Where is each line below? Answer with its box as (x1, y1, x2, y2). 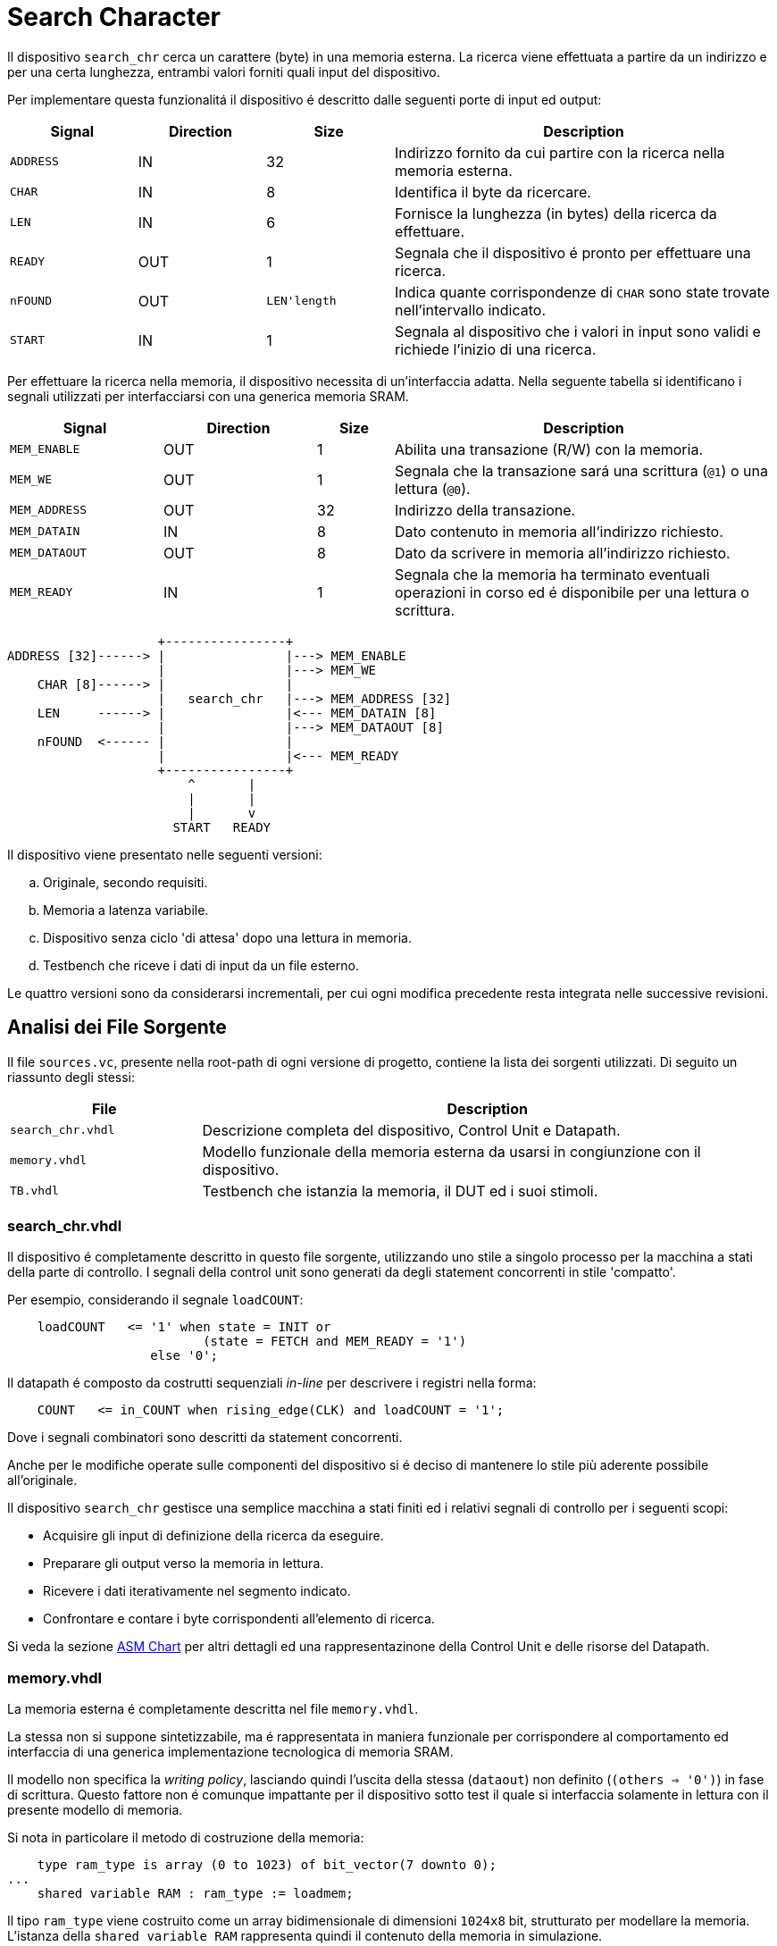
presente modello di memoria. (7, 1802, 183, 1818)
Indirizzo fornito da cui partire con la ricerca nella (394, 143, 725, 162)
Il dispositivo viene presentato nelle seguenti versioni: (7, 846, 322, 862)
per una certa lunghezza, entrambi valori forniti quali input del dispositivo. (7, 63, 440, 80)
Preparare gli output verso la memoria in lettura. (43, 1556, 324, 1572)
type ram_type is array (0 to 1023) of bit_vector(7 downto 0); (37, 1858, 497, 1873)
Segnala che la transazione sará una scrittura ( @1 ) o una (395, 461, 768, 480)
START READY (172, 819, 272, 835)
